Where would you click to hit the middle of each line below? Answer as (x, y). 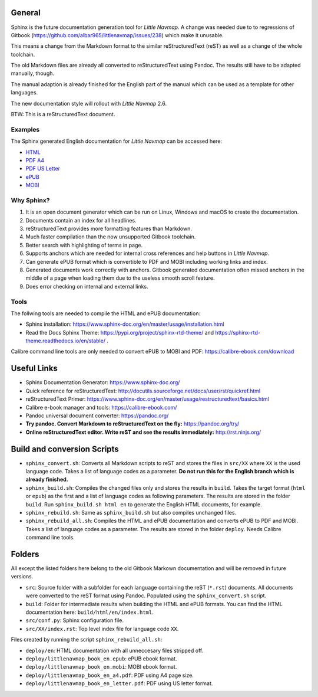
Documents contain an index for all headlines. (81, 220)
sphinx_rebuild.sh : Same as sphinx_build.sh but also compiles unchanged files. (131, 512)
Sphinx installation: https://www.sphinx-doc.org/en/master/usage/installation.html (125, 324)
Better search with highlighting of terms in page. (84, 245)
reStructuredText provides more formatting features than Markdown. (109, 229)
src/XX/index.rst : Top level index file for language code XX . (102, 629)
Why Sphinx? (30, 200)
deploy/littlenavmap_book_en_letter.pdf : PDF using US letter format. (119, 683)
